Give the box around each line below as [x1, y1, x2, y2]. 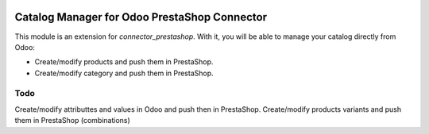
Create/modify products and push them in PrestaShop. [34, 57, 214, 67]
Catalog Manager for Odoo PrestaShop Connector [14, 10, 268, 24]
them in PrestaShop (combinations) [14, 116, 130, 125]
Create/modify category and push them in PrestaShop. [34, 68, 214, 78]
